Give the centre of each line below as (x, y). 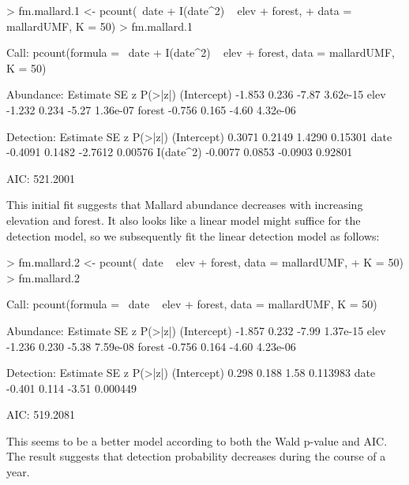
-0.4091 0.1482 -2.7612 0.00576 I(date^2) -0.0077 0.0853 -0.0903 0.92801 (180, 152)
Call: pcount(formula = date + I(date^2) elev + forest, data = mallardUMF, (201, 52)
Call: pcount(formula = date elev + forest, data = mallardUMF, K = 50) (192, 304)
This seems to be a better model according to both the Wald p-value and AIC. (197, 440)
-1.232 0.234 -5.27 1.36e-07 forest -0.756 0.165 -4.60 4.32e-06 (151, 109)
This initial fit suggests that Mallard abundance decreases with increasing (185, 205)
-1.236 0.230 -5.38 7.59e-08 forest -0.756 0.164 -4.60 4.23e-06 (151, 346)
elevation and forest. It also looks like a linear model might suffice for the (184, 220)
